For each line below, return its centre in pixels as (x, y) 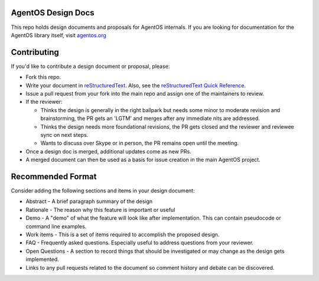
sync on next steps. (64, 135)
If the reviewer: (44, 102)
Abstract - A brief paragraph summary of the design (89, 201)
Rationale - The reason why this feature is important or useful (100, 210)
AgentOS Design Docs (53, 13)
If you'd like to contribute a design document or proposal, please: (90, 66)
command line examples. (56, 226)
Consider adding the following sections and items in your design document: (103, 191)
